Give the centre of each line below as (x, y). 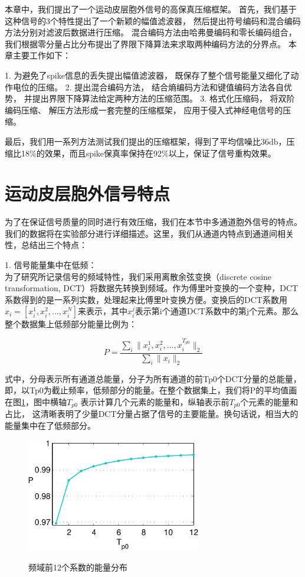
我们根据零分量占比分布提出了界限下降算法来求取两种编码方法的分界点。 (145, 43)
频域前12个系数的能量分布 (78, 567)
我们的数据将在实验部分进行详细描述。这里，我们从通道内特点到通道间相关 (149, 233)
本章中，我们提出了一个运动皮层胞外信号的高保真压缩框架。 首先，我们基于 (151, 9)
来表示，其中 (103, 311)
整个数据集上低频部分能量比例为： (71, 324)
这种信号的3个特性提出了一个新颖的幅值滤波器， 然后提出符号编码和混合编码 (153, 20)
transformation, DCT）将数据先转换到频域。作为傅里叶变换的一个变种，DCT (152, 288)
